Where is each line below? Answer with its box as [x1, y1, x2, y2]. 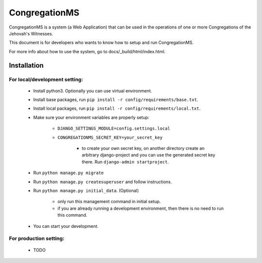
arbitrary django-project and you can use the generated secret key [82, 152, 215, 158]
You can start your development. [33, 223, 99, 229]
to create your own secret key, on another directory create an [82, 146, 205, 151]
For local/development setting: [9, 76, 83, 83]
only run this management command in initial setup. [57, 199, 161, 205]
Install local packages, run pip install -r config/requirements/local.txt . [33, 105, 201, 111]
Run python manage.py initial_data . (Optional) [33, 188, 139, 193]
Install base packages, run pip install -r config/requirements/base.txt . [33, 97, 198, 102]
